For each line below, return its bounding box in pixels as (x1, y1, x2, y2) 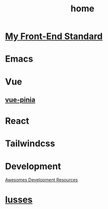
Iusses (5, 194, 33, 206)
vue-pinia (5, 95, 35, 104)
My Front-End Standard (5, 31, 103, 42)
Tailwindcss (5, 138, 55, 149)
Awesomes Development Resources (5, 177, 78, 183)
